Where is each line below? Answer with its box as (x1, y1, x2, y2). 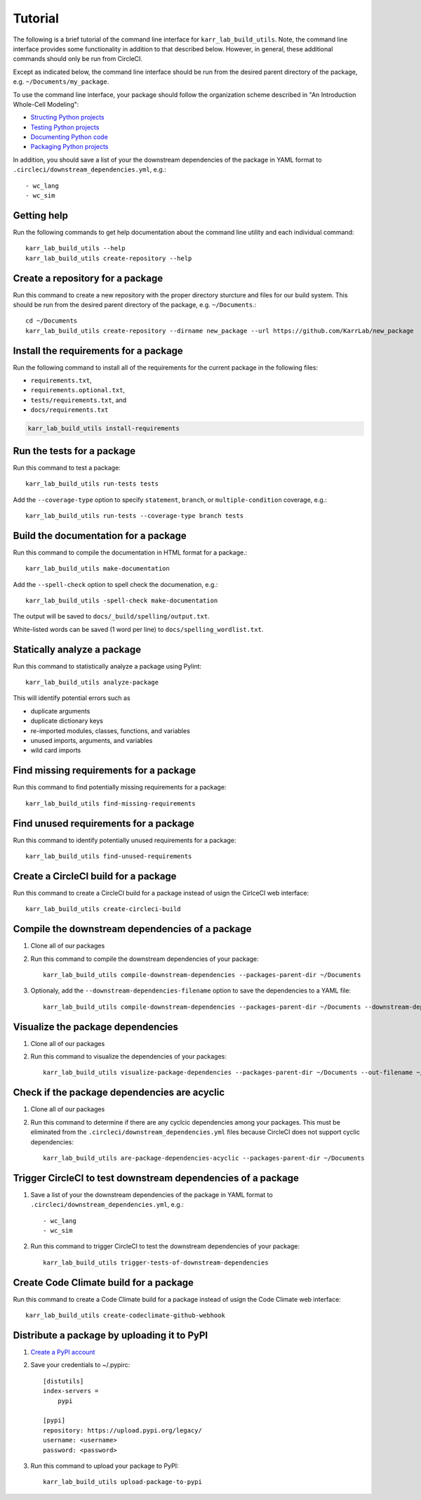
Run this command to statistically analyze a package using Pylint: (13, 661, 202, 671)
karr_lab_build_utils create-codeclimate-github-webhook (25, 1312, 226, 1319)
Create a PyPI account (30, 1347, 95, 1356)
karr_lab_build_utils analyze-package (25, 678, 159, 687)
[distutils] (43, 1377, 84, 1385)
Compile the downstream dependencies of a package (13, 923, 252, 935)
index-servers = (43, 1387, 99, 1395)
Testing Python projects (30, 123, 100, 131)
